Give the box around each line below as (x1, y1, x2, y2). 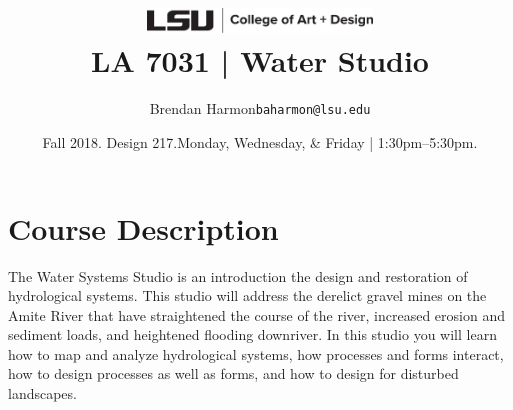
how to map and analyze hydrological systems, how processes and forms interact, (8, 343, 504, 364)
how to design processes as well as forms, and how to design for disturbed (8, 363, 459, 384)
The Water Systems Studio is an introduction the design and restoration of (8, 265, 468, 286)
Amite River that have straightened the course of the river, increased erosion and (8, 304, 505, 325)
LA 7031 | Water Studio (91, 40, 429, 81)
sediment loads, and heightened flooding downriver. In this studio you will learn (8, 324, 497, 345)
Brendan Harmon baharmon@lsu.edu (149, 98, 371, 119)
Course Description (8, 207, 279, 248)
